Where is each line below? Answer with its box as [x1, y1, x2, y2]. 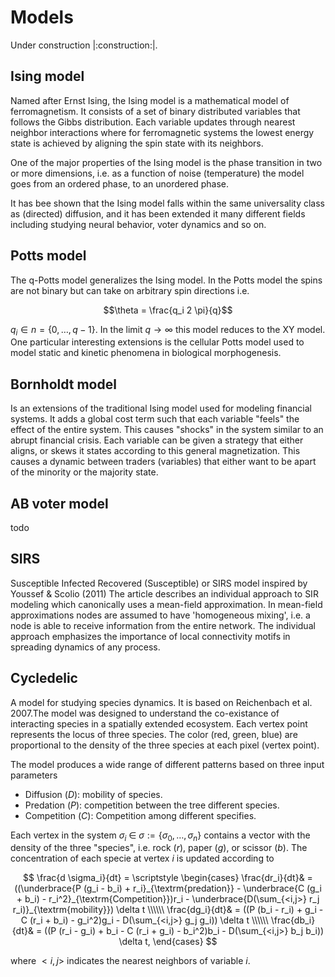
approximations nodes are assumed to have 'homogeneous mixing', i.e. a [10, 609, 311, 621]
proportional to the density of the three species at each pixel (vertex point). [10, 739, 320, 751]
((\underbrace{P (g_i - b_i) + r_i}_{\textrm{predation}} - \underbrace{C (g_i [14, 882, 322, 895]
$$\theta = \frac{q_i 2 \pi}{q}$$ [103, 304, 233, 316]
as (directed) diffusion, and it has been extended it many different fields [10, 207, 306, 220]
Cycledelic [10, 670, 78, 687]
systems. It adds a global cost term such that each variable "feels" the [10, 413, 300, 425]
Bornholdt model [10, 376, 117, 393]
